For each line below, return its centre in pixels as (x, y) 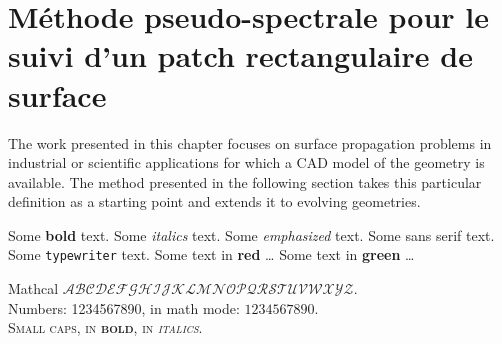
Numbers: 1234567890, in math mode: (124, 307)
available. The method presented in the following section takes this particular (245, 181)
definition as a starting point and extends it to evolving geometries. (214, 201)
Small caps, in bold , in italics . (105, 327)
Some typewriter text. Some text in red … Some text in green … (211, 254)
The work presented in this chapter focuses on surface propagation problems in (250, 142)
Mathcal (33, 288)
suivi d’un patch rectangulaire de (240, 55)
